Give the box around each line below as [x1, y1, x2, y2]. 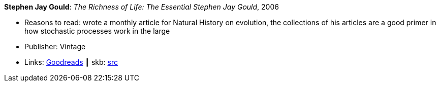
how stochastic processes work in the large [24, 27, 170, 35]
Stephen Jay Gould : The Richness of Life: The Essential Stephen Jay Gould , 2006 [4, 3, 279, 11]
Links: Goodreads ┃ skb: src [24, 58, 118, 66]
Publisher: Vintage [24, 42, 86, 51]
